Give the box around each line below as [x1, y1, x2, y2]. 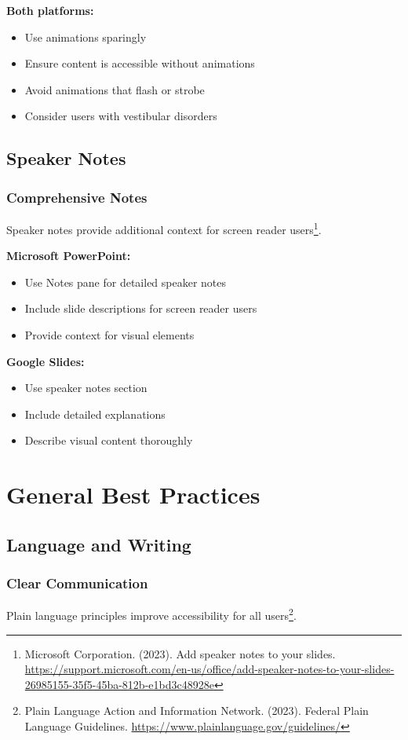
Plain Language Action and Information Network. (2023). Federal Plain [24, 702, 369, 719]
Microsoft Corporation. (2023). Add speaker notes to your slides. [24, 645, 336, 661]
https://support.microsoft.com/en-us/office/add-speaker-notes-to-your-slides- [24, 661, 395, 677]
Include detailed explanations [24, 405, 166, 422]
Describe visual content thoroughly [24, 432, 193, 449]
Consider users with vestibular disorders [24, 108, 217, 124]
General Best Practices [6, 478, 260, 511]
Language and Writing [6, 532, 191, 556]
